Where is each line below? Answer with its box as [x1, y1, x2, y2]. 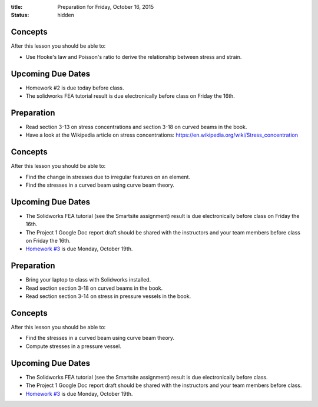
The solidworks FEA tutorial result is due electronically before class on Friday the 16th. [25, 92, 235, 100]
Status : [11, 12, 29, 19]
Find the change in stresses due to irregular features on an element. [25, 173, 191, 180]
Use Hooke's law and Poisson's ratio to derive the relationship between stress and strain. [25, 53, 242, 60]
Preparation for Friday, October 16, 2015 [57, 4, 154, 10]
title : [11, 4, 23, 10]
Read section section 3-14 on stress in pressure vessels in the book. [25, 293, 191, 300]
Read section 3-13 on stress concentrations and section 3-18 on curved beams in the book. [25, 123, 247, 130]
